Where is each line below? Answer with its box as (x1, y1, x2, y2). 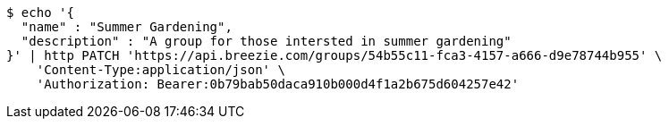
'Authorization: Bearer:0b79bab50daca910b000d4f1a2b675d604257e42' (36, 77, 520, 91)
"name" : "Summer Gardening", (21, 20, 233, 34)
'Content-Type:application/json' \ (36, 63, 285, 77)
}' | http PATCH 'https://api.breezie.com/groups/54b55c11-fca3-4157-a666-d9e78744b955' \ (6, 48, 663, 63)
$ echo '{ (6, 5, 74, 20)
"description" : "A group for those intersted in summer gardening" (21, 34, 512, 48)
